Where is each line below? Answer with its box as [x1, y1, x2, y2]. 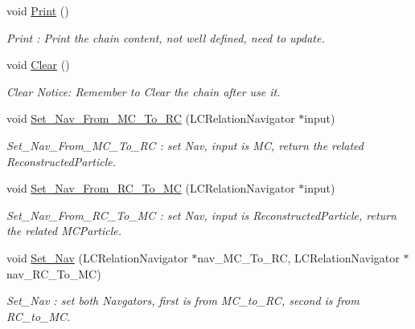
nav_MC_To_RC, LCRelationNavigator [197, 249, 400, 266]
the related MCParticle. [6, 222, 122, 239]
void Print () [6, 2, 69, 18]
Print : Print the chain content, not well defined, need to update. [6, 29, 325, 46]
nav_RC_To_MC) [6, 265, 101, 282]
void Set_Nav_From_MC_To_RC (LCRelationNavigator [6, 110, 295, 127]
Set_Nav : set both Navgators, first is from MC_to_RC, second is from [6, 292, 360, 309]
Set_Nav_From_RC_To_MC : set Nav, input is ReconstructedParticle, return [6, 206, 397, 223]
